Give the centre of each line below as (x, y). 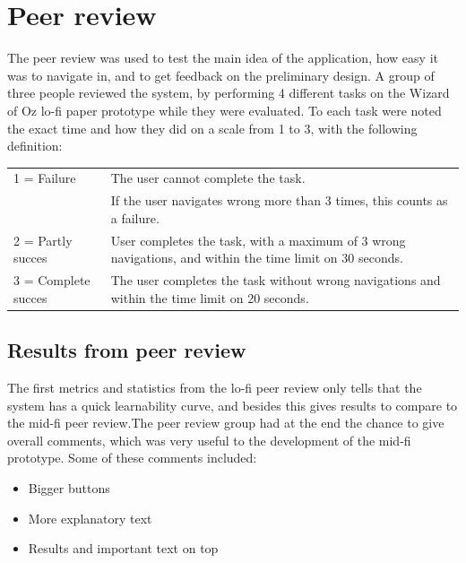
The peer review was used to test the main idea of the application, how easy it (223, 58)
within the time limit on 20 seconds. (210, 297)
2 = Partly (43, 240)
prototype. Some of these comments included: (132, 458)
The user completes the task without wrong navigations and (276, 280)
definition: (35, 146)
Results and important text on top (123, 548)
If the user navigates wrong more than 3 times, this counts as (279, 200)
